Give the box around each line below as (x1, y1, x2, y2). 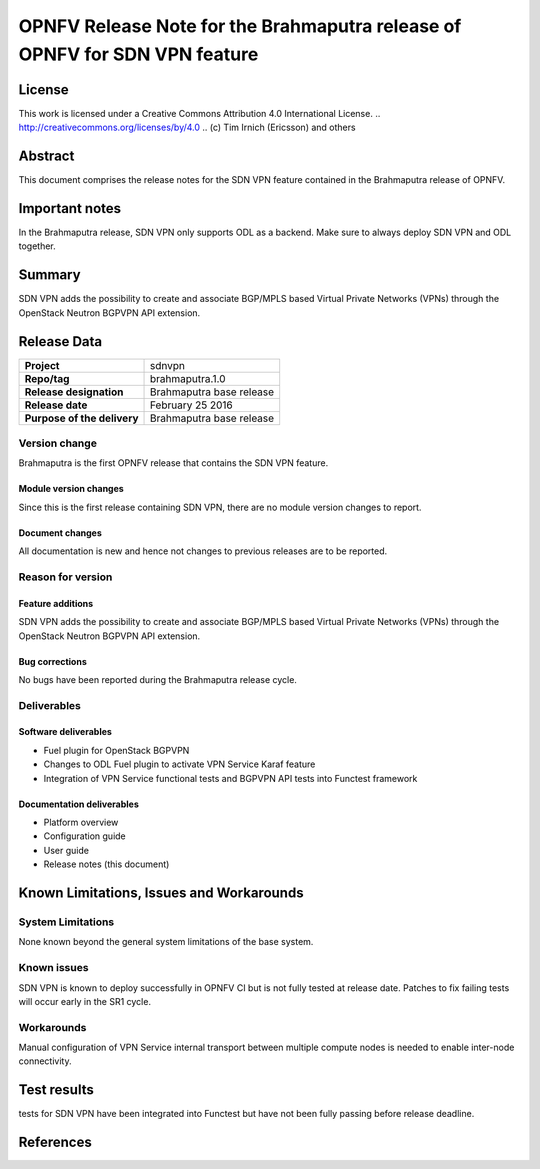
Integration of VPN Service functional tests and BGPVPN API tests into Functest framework (43, 772, 418, 784)
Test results (18, 1081, 94, 1099)
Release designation (24, 385, 124, 399)
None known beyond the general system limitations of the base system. (18, 936, 314, 948)
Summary (18, 266, 81, 284)
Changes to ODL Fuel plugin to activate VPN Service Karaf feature (43, 758, 316, 770)
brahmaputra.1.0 (150, 371, 226, 385)
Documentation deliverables (18, 798, 140, 810)
